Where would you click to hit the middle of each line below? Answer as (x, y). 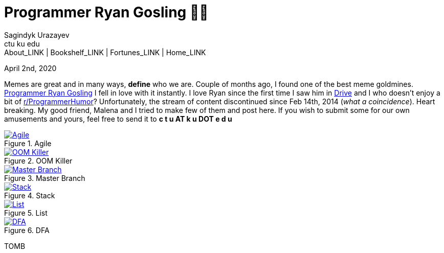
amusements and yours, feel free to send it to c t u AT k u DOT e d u (118, 119)
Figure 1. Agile (28, 143)
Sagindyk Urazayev (37, 35)
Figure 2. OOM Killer (38, 160)
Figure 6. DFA (27, 230)
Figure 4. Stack (30, 195)
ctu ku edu (22, 43)
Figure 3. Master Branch (45, 178)
